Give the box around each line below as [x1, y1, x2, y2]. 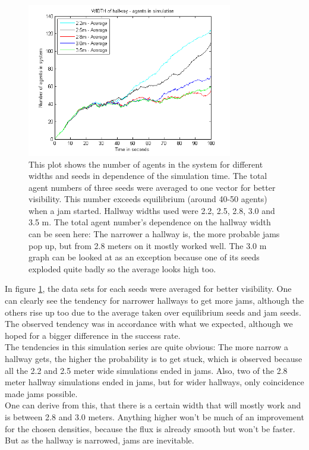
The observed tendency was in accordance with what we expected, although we [5, 317, 293, 330]
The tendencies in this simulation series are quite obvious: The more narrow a [5, 341, 289, 353]
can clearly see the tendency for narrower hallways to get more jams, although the [5, 294, 304, 307]
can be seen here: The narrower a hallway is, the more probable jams [29, 228, 280, 240]
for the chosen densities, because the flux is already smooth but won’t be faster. [5, 422, 295, 435]
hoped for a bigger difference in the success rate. [5, 329, 181, 341]
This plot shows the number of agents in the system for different [29, 158, 263, 170]
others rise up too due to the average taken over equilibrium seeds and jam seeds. [5, 306, 301, 318]
